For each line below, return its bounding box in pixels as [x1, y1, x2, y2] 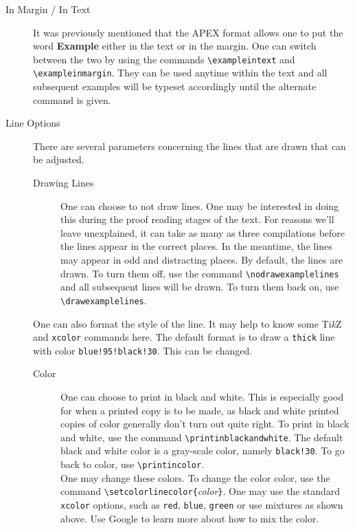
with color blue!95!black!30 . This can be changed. [33, 343, 253, 357]
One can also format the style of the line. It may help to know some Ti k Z [33, 316, 342, 330]
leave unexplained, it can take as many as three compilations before [60, 225, 345, 240]
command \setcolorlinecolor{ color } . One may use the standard [60, 484, 341, 498]
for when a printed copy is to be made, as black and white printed [60, 403, 339, 417]
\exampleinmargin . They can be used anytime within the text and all [33, 65, 328, 80]
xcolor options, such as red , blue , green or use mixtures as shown [60, 498, 343, 512]
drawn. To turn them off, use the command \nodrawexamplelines [60, 266, 339, 280]
